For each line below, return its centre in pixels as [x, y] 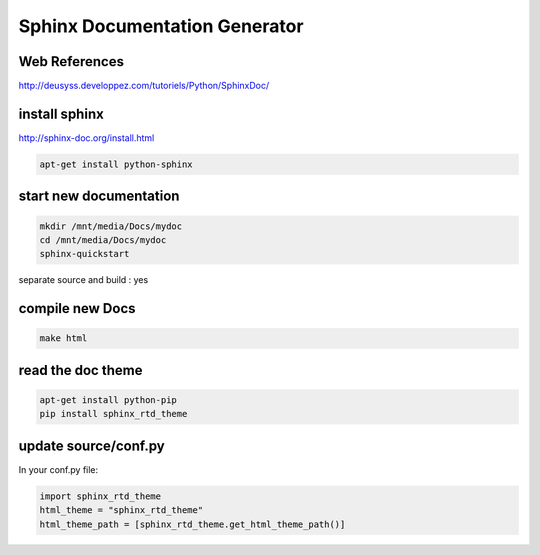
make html [63, 338]
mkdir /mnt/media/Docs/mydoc [111, 226]
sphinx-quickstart [84, 254]
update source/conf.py [91, 445]
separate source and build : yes [83, 280]
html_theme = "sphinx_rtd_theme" [121, 510]
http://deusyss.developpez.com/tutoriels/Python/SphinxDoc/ [144, 86]
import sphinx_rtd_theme [100, 496]
